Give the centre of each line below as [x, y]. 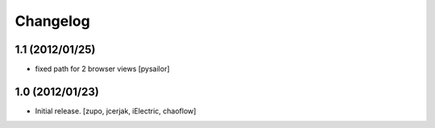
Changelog [52, 21]
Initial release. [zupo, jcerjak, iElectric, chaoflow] [116, 111]
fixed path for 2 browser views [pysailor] [102, 69]
